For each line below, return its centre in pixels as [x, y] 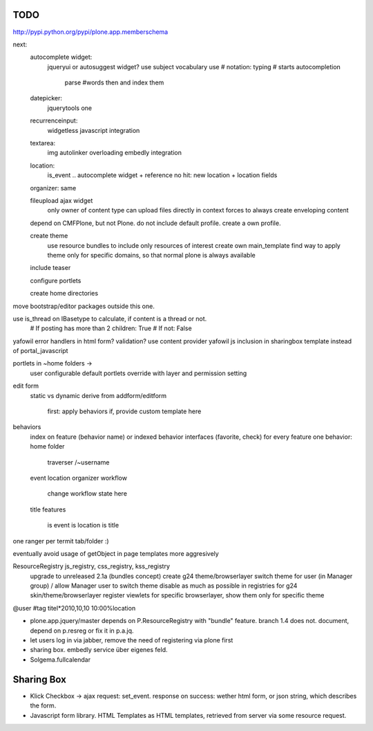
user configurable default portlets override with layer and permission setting [138, 373]
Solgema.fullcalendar [60, 659]
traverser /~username [78, 462]
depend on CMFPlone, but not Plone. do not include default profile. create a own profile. [155, 223]
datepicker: [46, 98]
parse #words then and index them [114, 82]
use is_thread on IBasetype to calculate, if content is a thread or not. [110, 318]
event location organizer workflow [79, 478]
